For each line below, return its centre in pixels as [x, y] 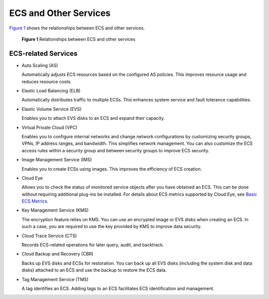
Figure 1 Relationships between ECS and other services [78, 39]
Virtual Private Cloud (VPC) [50, 127]
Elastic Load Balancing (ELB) [51, 91]
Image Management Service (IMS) [57, 160]
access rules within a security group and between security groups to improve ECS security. [115, 150]
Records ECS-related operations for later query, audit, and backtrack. [93, 245]
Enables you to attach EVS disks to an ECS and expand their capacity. [93, 118]
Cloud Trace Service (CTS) [49, 236]
